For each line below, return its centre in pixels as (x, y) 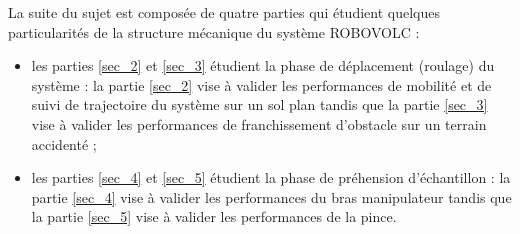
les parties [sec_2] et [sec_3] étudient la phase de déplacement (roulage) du (263, 65)
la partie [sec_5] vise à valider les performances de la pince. (214, 216)
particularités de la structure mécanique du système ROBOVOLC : (214, 31)
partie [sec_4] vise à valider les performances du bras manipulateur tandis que (271, 196)
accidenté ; (64, 143)
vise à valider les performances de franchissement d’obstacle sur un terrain (259, 123)
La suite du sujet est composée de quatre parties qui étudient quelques (224, 12)
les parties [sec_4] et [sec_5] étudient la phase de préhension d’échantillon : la (271, 177)
